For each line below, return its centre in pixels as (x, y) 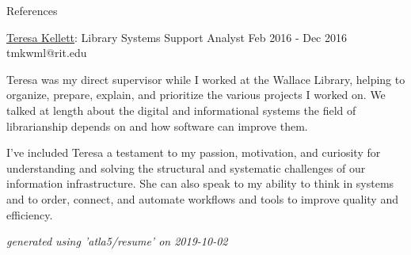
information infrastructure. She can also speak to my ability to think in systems (200, 183)
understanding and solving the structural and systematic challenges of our (186, 167)
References (32, 10)
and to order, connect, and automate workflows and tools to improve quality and (202, 198)
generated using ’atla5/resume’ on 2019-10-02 (117, 241)
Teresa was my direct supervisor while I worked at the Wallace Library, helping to (206, 79)
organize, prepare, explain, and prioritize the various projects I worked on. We (196, 95)
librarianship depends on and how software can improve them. (157, 126)
